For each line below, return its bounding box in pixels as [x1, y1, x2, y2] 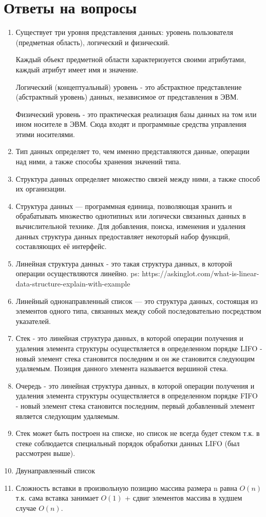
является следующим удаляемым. [15, 410, 120, 421]
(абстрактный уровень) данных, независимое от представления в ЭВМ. [15, 91, 239, 102]
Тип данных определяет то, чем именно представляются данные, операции [15, 146, 250, 157]
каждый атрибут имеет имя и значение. [15, 64, 139, 74]
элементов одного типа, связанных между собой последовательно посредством [15, 305, 261, 316]
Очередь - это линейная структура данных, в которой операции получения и [15, 380, 255, 391]
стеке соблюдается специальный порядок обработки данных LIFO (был [15, 437, 240, 448]
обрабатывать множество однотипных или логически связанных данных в [15, 210, 246, 221]
